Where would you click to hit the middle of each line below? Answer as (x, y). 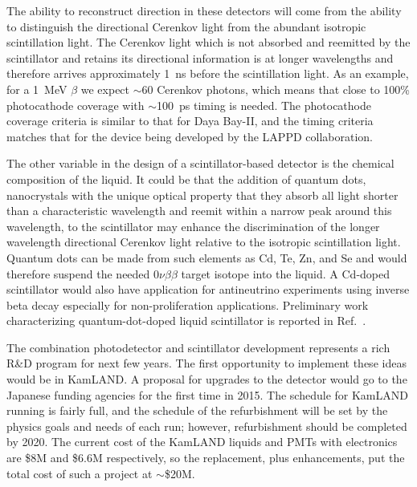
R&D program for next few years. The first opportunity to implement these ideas (206, 363)
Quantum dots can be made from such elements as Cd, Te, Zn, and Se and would (207, 257)
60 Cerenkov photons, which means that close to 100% (276, 89)
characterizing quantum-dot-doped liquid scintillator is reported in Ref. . (186, 321)
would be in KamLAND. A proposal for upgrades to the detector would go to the (207, 379)
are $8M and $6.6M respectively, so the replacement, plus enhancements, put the (206, 458)
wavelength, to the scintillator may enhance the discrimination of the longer (193, 226)
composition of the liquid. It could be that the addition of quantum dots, (186, 179)
